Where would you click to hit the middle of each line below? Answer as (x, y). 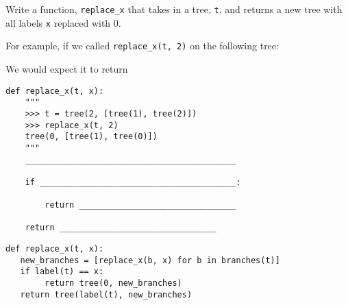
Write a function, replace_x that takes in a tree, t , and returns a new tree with (174, 9)
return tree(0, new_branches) (113, 283)
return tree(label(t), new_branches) (106, 294)
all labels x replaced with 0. (63, 22)
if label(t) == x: (62, 272)
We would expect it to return (67, 68)
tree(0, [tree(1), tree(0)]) (91, 137)
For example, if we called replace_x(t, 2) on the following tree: (142, 46)
